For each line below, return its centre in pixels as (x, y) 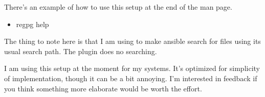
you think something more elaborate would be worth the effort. (103, 88)
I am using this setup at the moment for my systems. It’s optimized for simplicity (132, 68)
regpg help (32, 24)
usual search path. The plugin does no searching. (81, 51)
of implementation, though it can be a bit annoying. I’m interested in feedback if (131, 78)
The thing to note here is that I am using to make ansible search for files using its (132, 41)
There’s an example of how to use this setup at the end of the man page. (118, 7)
